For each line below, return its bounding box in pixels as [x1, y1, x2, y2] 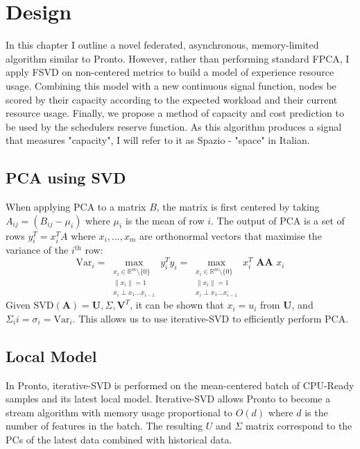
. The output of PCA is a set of [211, 213, 345, 227]
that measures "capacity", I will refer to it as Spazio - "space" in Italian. [6, 133, 310, 147]
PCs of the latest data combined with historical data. [6, 432, 232, 446]
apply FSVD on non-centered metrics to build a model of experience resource [6, 65, 334, 79]
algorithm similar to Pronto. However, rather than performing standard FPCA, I [6, 51, 350, 65]
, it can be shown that [130, 297, 224, 312]
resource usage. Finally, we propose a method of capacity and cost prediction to [6, 106, 344, 120]
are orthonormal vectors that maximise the [139, 228, 322, 243]
